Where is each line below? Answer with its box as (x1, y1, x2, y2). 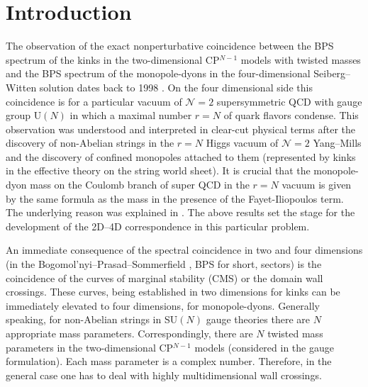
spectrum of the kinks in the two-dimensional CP (6, 52, 220, 67)
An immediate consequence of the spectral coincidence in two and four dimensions (6, 242, 363, 257)
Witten (6, 79, 37, 94)
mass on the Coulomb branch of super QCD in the (30, 177, 250, 192)
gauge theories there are (206, 312, 311, 327)
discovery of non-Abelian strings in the (6, 135, 174, 150)
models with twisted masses (240, 52, 361, 67)
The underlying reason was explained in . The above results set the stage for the (6, 205, 355, 220)
